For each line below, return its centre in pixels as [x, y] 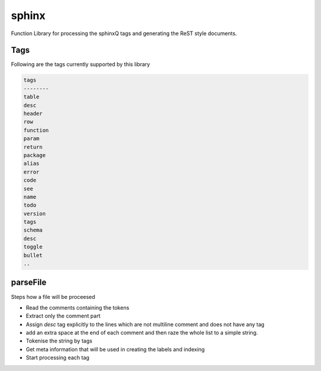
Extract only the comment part [63, 316]
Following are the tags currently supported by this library [81, 64]
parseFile [29, 283]
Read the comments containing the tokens [78, 307]
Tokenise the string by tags [59, 341]
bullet [33, 255]
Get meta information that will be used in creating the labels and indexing [115, 349]
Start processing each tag [58, 358]
